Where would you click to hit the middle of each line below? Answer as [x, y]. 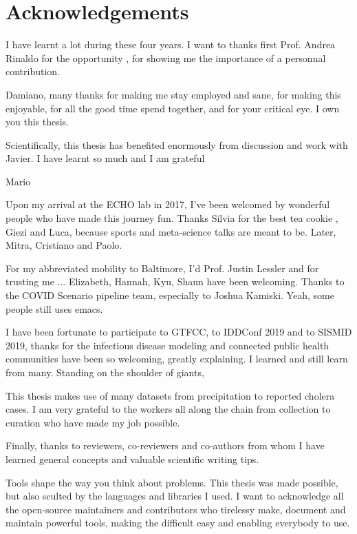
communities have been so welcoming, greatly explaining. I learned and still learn [177, 359]
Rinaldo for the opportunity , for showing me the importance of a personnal [166, 58]
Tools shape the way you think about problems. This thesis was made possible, [172, 482]
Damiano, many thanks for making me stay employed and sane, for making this [173, 94]
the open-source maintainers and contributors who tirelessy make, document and [176, 509]
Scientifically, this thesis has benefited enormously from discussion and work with [177, 144]
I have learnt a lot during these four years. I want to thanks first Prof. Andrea [171, 44]
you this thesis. [37, 122]
